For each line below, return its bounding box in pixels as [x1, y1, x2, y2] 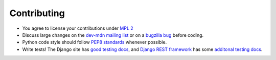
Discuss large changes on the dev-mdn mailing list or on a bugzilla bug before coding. [22, 32, 204, 38]
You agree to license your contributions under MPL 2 [22, 25, 134, 31]
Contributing [9, 8, 65, 19]
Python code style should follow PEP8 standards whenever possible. [22, 39, 167, 45]
